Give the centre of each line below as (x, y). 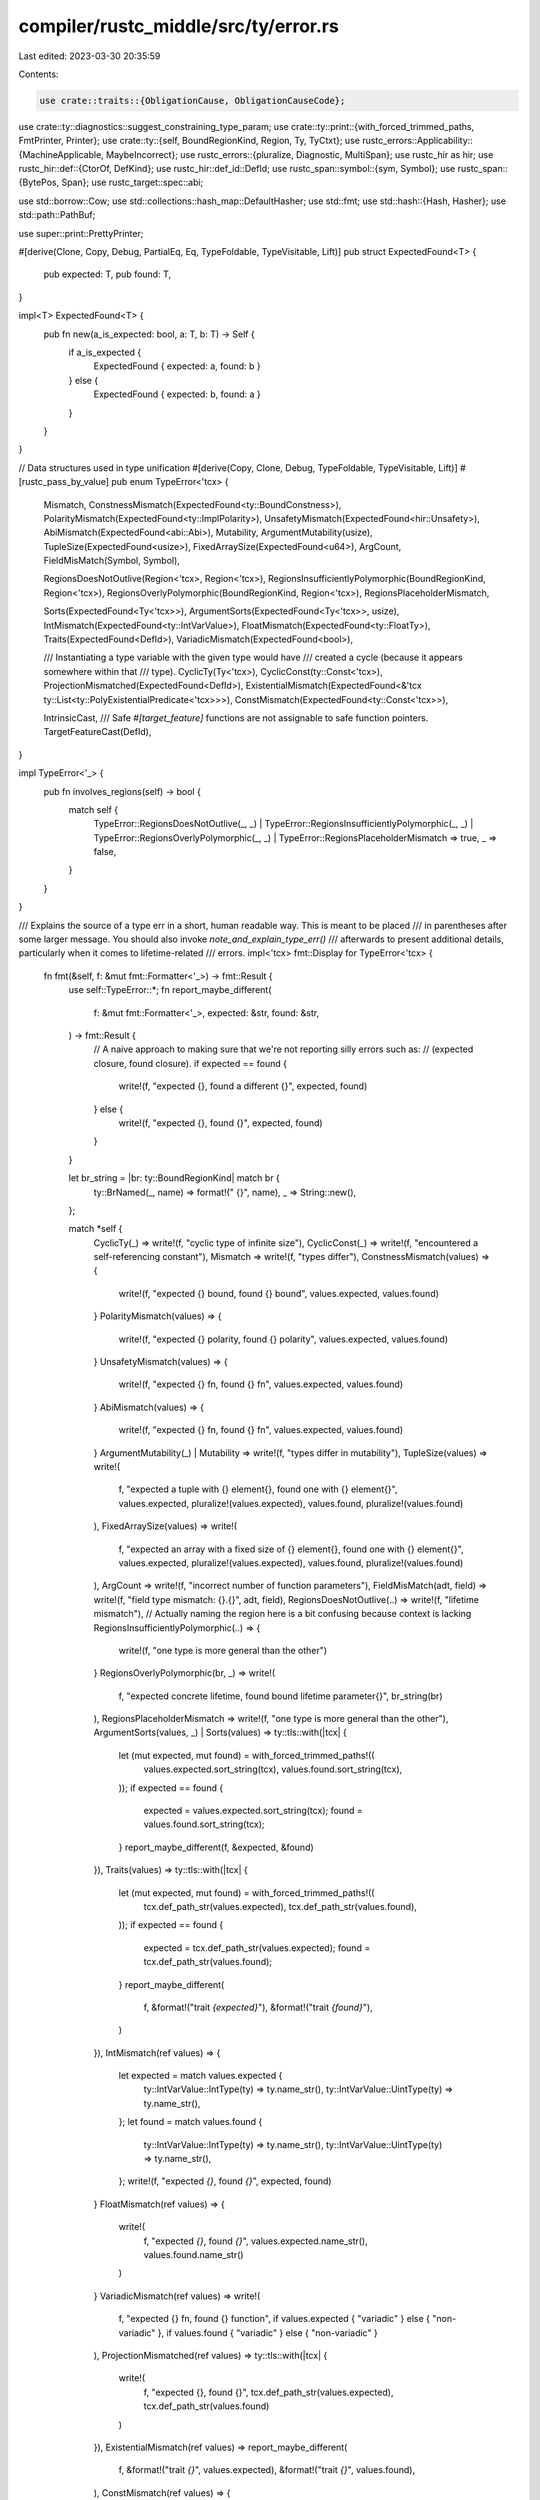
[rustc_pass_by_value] (64, 482)
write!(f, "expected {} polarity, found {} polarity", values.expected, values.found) (283, 1339)
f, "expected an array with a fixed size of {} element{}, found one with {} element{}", (291, 1549)
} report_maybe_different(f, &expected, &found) (216, 1847)
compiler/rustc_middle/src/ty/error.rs (178, 26)
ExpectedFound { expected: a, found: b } (177, 366)
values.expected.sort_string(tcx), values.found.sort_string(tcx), (273, 1769)
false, (105, 852)
